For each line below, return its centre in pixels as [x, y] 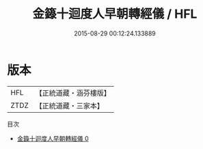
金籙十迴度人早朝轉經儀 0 [53, 138]
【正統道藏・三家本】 [70, 105]
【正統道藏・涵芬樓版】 [73, 93]
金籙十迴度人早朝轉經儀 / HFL [115, 14]
